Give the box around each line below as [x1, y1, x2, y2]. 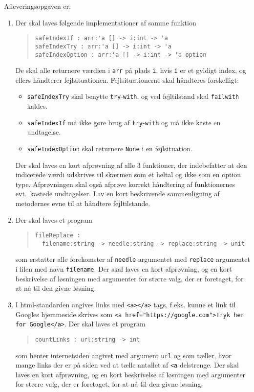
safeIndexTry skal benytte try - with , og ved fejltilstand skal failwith [27, 91, 239, 101]
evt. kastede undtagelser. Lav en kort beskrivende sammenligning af [15, 188, 220, 199]
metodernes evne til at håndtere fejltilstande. [15, 198, 150, 208]
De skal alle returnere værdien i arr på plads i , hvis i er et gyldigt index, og [15, 65, 246, 75]
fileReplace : [35, 232, 81, 239]
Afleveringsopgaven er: [4, 1, 71, 11]
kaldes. [27, 101, 48, 111]
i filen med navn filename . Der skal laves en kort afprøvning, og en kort [15, 264, 232, 274]
